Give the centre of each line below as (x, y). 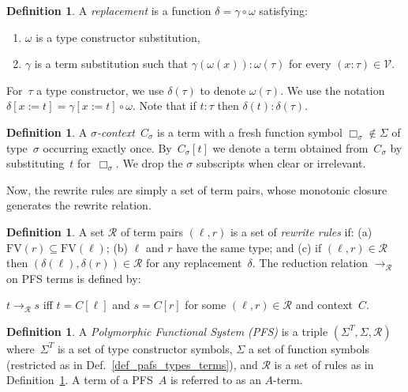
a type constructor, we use (100, 90)
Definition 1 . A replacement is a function (109, 10)
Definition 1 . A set (56, 231)
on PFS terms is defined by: (74, 278)
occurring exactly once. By (107, 147)
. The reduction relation (310, 263)
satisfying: (283, 10)
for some (206, 305)
